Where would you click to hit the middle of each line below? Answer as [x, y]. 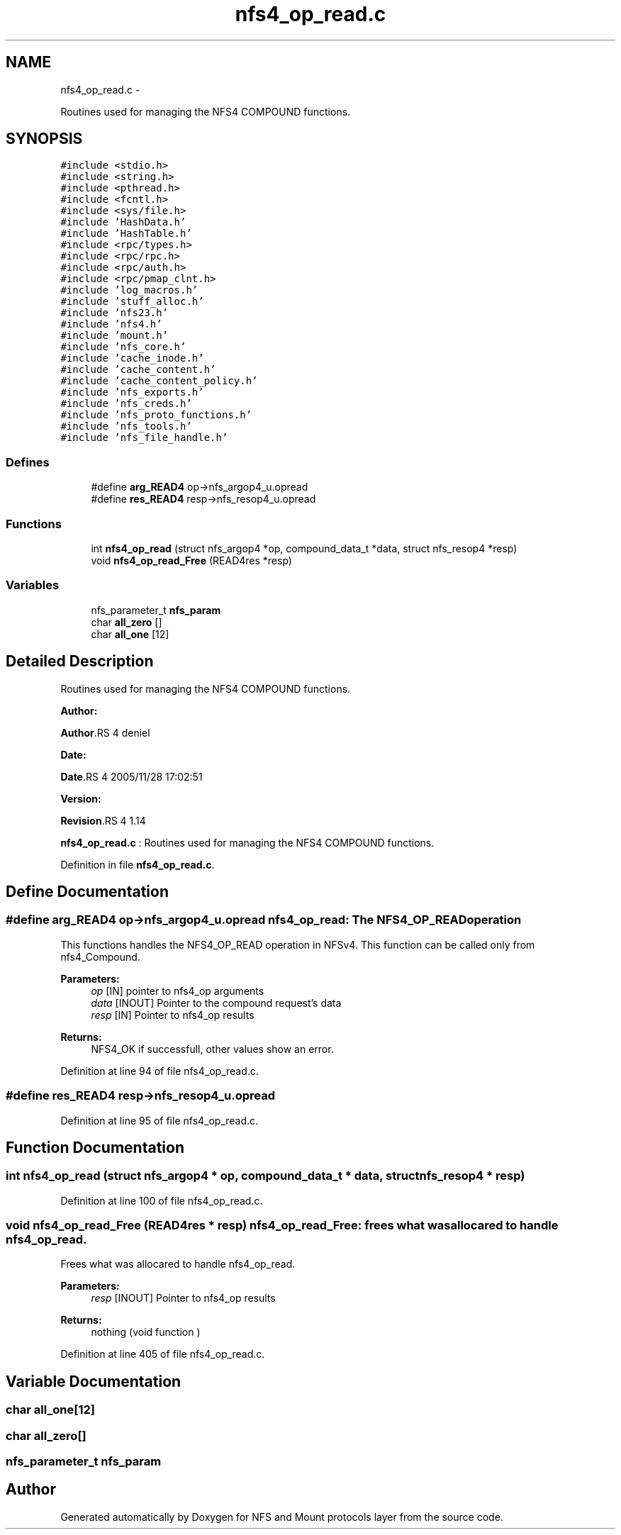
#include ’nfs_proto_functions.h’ [156, 415]
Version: [81, 798]
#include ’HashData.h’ [123, 222]
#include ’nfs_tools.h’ [126, 426]
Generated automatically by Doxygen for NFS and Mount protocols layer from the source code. [282, 1517]
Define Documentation [87, 891]
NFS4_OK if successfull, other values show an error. [212, 1049]
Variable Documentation [94, 1381]
